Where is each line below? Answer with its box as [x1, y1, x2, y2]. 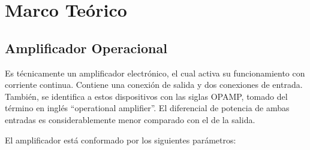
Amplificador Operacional [5, 38, 167, 57]
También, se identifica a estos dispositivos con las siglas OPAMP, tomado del [5, 90, 288, 102]
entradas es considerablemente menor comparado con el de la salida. [5, 113, 255, 125]
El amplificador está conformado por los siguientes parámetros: [5, 133, 236, 146]
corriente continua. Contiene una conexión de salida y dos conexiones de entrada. [5, 78, 303, 91]
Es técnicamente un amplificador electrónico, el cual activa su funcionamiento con [5, 66, 305, 79]
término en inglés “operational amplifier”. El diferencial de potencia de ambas [5, 102, 290, 114]
